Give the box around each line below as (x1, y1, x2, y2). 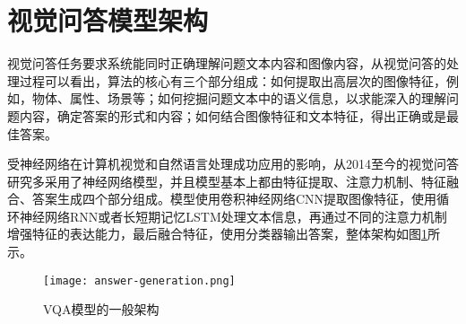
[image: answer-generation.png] (43, 274, 236, 287)
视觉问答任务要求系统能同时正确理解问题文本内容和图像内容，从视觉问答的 (7, 54, 446, 73)
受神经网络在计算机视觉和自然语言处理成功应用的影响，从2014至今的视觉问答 (7, 154, 459, 173)
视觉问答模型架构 (7, 2, 209, 39)
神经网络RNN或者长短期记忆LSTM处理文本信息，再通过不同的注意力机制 (19, 206, 447, 225)
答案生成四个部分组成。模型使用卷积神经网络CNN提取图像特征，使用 (31, 189, 437, 208)
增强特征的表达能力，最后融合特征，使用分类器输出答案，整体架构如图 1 (7, 224, 427, 243)
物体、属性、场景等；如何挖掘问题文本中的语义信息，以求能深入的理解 (31, 89, 446, 108)
